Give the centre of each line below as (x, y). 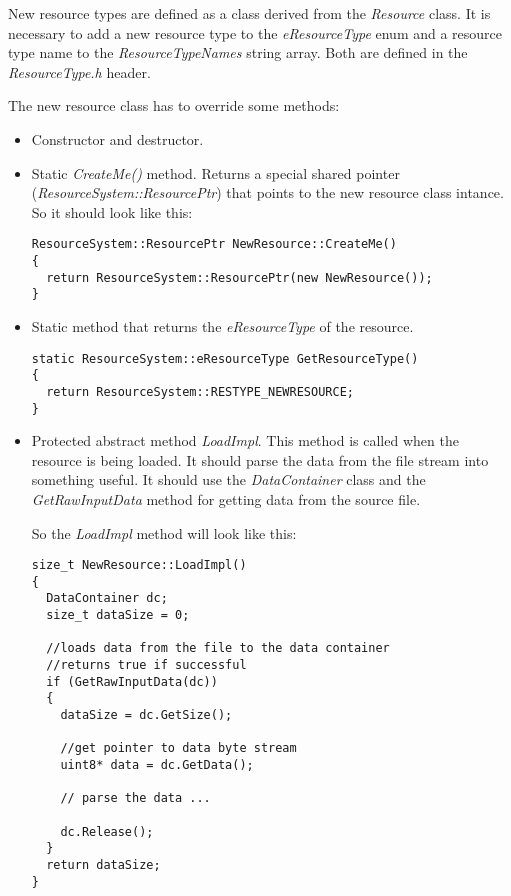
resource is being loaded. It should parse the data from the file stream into (260, 459)
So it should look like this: (112, 211)
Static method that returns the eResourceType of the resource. (222, 325)
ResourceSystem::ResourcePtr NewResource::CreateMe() (214, 244)
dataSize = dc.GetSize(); (146, 715)
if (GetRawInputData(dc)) (132, 681)
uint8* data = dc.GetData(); (157, 765)
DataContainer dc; (107, 598)
